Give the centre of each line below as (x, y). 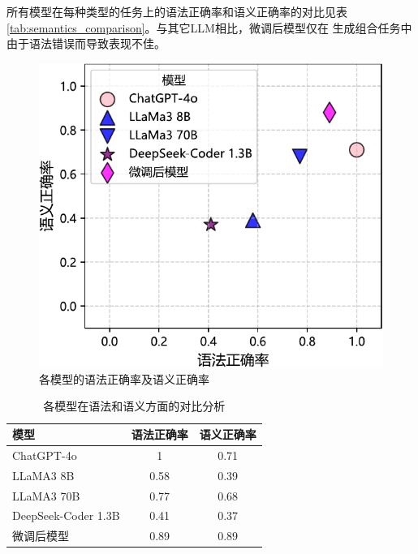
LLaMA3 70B (46, 495)
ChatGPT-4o (45, 455)
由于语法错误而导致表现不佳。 (86, 43)
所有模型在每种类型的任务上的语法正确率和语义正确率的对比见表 (177, 11)
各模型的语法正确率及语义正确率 (124, 378)
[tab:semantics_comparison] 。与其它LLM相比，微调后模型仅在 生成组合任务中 (209, 27)
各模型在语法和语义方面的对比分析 (134, 406)
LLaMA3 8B (43, 475)
